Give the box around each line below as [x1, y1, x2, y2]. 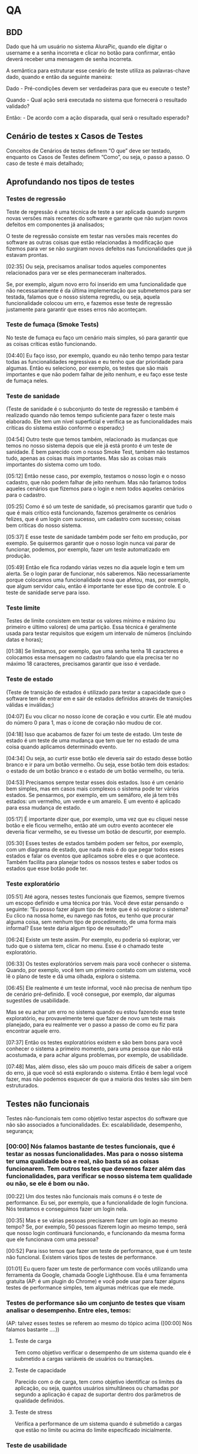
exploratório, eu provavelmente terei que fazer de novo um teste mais [6, 1014, 176, 1021]
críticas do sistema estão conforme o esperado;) [6, 424, 125, 431]
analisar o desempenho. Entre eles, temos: [6, 1306, 131, 1315]
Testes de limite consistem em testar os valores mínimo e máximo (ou [6, 617, 176, 624]
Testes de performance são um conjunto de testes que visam [6, 1299, 186, 1307]
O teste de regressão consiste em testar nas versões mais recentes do [6, 232, 178, 239]
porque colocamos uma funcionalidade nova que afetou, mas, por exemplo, [6, 576, 190, 583]
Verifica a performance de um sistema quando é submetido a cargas [14, 1420, 182, 1427]
